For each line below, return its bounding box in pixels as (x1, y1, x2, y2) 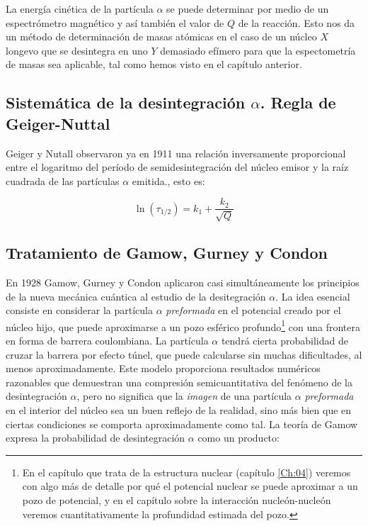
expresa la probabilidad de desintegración (6, 430, 185, 445)
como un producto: (197, 430, 280, 445)
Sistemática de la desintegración (6, 91, 246, 113)
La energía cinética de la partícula (6, 1, 154, 16)
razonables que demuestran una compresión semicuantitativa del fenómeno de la (6, 374, 353, 389)
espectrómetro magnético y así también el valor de (6, 15, 224, 30)
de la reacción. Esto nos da (238, 15, 355, 30)
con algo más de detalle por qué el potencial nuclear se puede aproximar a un (22, 479, 358, 493)
